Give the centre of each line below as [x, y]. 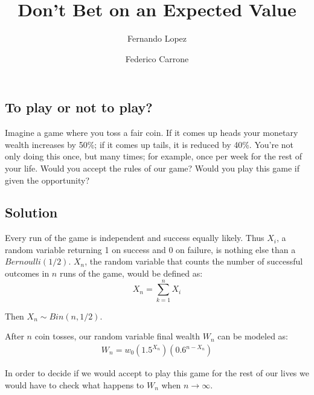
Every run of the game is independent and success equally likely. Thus [135, 238]
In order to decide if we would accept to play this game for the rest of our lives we [157, 373]
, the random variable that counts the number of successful [194, 261]
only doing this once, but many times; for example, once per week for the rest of [153, 156]
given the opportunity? [47, 180]
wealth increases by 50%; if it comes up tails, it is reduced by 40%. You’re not [149, 144]
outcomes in [27, 273]
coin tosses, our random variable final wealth [117, 336]
